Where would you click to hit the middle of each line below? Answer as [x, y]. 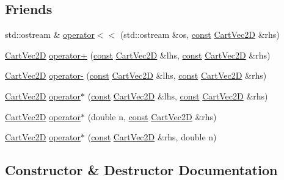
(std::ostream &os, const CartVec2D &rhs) [200, 34]
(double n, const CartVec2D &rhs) [152, 116]
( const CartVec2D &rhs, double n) [152, 137]
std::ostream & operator [50, 34]
